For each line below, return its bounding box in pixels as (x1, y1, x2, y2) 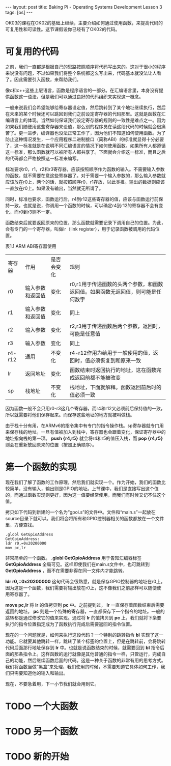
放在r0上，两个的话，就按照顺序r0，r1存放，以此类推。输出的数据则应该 (14, 179, 165, 185)
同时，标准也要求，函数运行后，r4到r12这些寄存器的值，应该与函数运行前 (5, 196, 159, 202)
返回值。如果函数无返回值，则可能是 (69, 288, 157, 295)
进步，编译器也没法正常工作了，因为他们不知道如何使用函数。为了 (27, 130, 166, 136)
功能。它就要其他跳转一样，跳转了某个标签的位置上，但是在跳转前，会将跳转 (5, 638, 166, 644)
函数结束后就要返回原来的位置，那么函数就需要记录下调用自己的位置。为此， (5, 219, 166, 225)
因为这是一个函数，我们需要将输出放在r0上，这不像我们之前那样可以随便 (5, 584, 157, 591)
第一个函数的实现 (5, 462, 77, 473)
